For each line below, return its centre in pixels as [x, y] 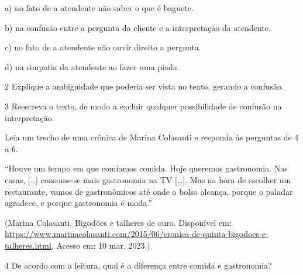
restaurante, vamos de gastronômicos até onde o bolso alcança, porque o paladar [149, 191]
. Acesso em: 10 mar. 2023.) [101, 245]
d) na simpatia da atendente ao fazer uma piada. [92, 66]
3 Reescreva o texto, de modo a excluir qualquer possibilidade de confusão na [143, 106]
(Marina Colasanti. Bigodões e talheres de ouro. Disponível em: [118, 222]
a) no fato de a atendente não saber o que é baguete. [99, 8]
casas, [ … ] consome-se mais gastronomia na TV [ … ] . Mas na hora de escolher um [148, 179]
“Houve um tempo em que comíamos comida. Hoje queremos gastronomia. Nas [146, 168]
